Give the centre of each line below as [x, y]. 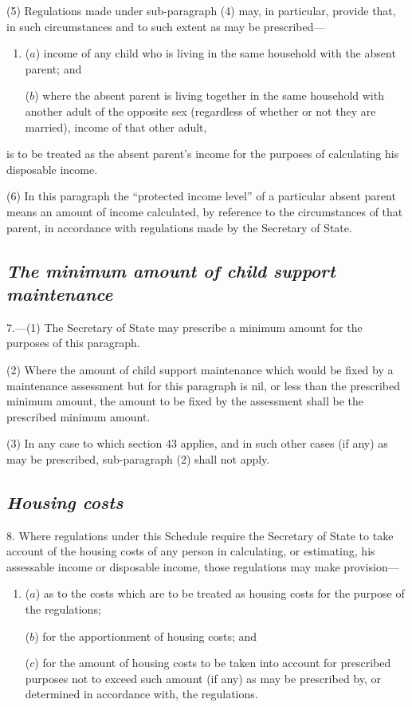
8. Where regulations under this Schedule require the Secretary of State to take [200, 535]
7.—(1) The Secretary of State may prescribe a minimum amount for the [184, 327]
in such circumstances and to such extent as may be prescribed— [166, 26]
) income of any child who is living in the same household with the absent [216, 53]
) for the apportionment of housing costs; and [146, 636]
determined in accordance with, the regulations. [141, 694]
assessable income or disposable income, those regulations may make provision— [203, 566]
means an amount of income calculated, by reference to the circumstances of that [205, 211]
